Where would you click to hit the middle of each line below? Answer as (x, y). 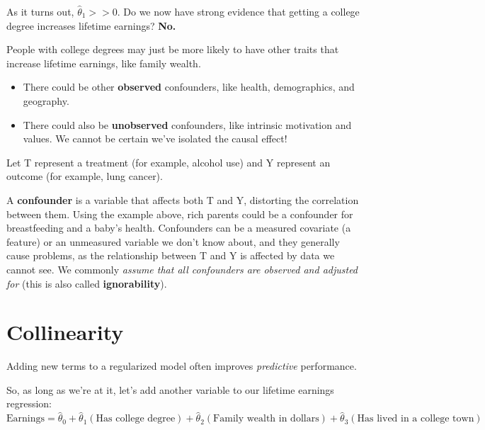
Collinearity (65, 332)
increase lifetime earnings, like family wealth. (104, 63)
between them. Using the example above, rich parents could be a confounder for (180, 214)
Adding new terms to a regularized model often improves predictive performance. (182, 366)
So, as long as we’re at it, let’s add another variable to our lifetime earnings (170, 389)
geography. (46, 100)
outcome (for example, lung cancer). (85, 176)
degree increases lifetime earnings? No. (91, 25)
